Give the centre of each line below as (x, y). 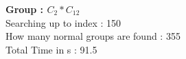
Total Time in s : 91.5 (51, 49)
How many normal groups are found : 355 (93, 36)
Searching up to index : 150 (63, 22)
